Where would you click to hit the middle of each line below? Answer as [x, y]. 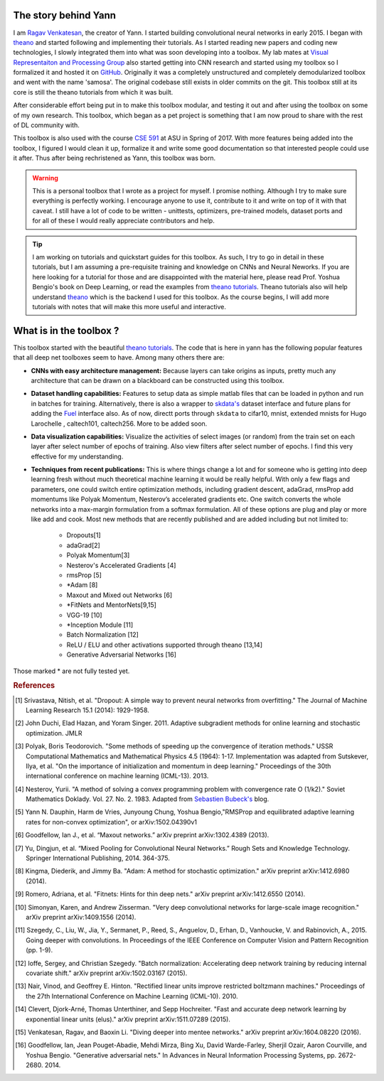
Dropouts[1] [84, 535]
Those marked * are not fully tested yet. [71, 671]
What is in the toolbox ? [66, 330]
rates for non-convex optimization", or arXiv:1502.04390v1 [111, 822]
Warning [45, 178]
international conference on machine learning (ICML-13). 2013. [117, 776]
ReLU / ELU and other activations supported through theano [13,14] [165, 645]
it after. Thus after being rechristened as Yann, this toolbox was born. [114, 158]
